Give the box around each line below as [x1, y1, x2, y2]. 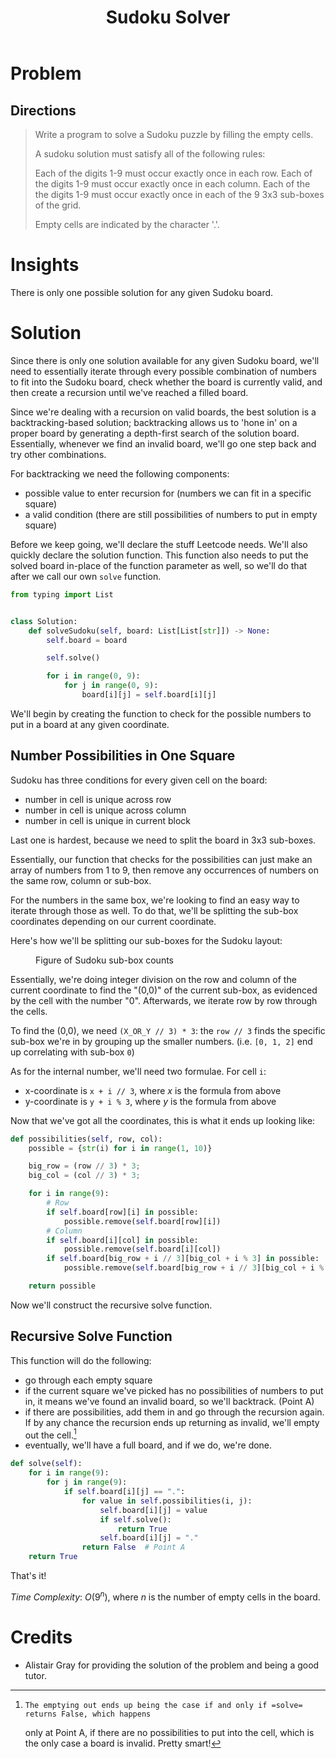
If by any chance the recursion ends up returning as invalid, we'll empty [24, 1416, 320, 1428]
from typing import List [10, 589, 114, 600]
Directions [10, 102, 77, 119]
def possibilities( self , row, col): [10, 1134, 163, 1144]
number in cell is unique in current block [24, 814, 192, 826]
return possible [28, 1281, 97, 1291]
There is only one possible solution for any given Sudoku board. [10, 286, 274, 298]
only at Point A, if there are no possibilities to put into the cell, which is [24, 1726, 315, 1738]
